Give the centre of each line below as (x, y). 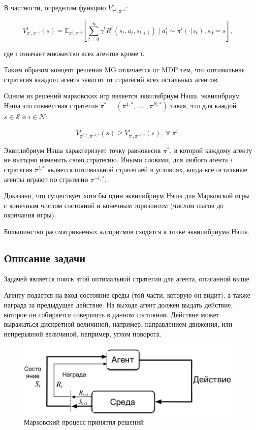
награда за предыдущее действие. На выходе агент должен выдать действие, (118, 304)
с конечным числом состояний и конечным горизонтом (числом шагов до (114, 205)
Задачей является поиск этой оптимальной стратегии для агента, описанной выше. (128, 278)
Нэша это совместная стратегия (51, 105)
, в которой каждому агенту (211, 150)
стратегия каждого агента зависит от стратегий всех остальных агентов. (112, 79)
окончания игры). (30, 215)
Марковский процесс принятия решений (84, 421)
